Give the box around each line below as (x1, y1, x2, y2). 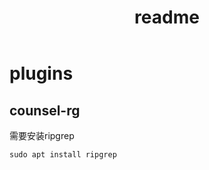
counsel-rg (9, 102, 81, 119)
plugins (9, 62, 74, 85)
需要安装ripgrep (9, 130, 75, 141)
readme (134, 6, 200, 29)
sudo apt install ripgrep (9, 150, 117, 160)
